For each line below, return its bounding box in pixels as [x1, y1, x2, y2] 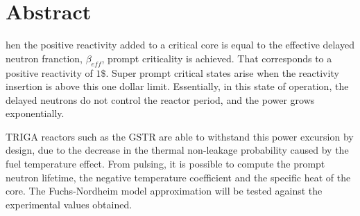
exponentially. [6, 106, 65, 120]
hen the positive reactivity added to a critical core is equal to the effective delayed [6, 37, 355, 52]
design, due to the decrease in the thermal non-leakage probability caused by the [6, 143, 349, 157]
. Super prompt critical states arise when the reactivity [105, 65, 339, 80]
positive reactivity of [6, 65, 93, 80]
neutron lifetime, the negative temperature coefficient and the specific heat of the [6, 170, 351, 184]
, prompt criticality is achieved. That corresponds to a [101, 51, 332, 65]
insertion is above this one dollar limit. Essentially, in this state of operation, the [6, 79, 349, 93]
